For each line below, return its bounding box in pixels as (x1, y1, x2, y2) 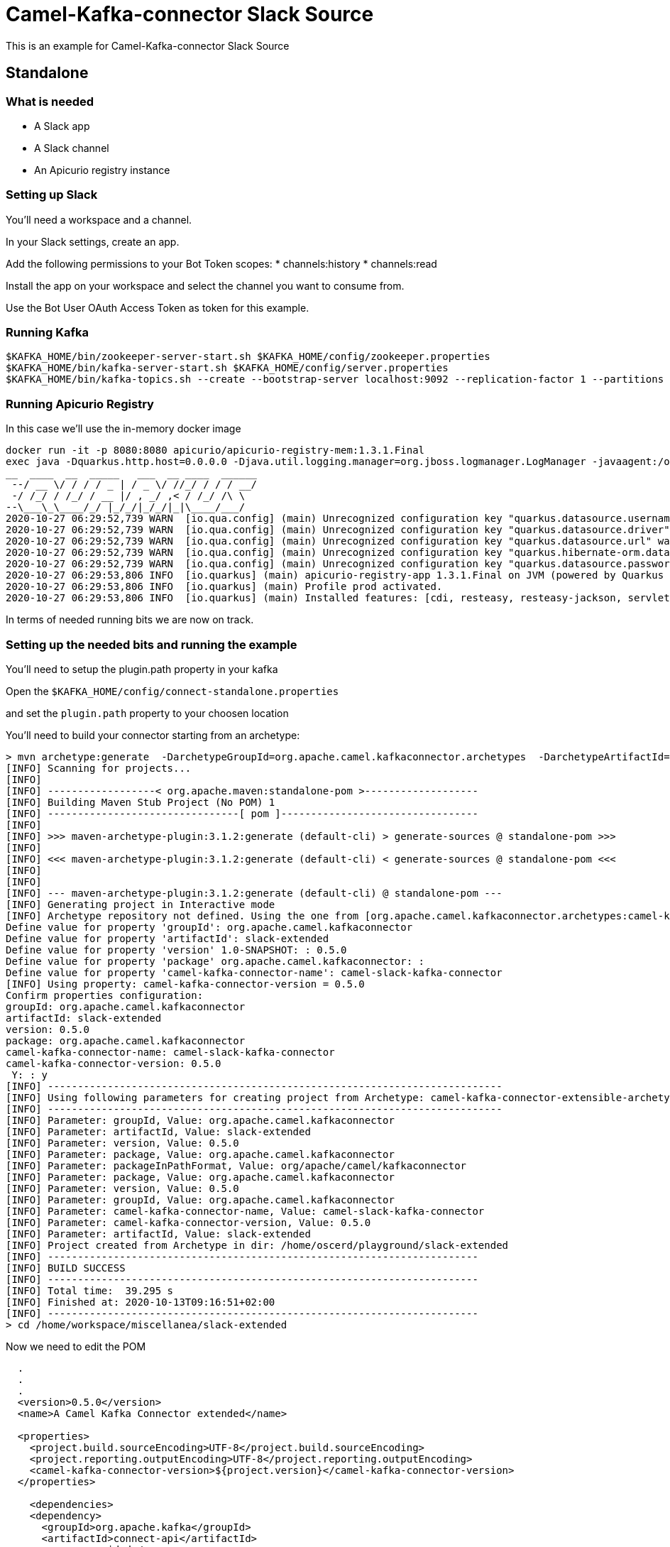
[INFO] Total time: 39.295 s (6, 1284, 174, 1296)
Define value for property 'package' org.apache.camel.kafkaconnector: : (6, 955, 425, 967)
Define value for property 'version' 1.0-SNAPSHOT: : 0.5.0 (6, 944, 347, 956)
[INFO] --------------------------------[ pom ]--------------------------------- (6, 807, 478, 819)
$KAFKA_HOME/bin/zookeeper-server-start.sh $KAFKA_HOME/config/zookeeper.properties (6, 351, 490, 363)
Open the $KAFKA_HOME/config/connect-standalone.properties (6, 684, 339, 697)
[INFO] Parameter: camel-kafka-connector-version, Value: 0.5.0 (6, 1216, 371, 1228)
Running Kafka (6, 325, 89, 340)
